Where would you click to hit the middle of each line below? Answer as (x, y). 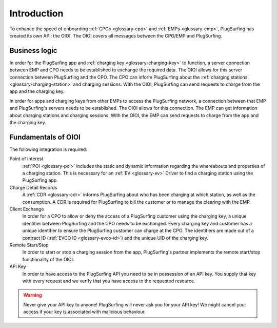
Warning (33, 295)
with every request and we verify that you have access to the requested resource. (109, 281)
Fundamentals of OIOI (45, 137)
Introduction (36, 13)
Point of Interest (26, 159)
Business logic (33, 51)
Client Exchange (27, 209)
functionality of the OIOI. (48, 259)
